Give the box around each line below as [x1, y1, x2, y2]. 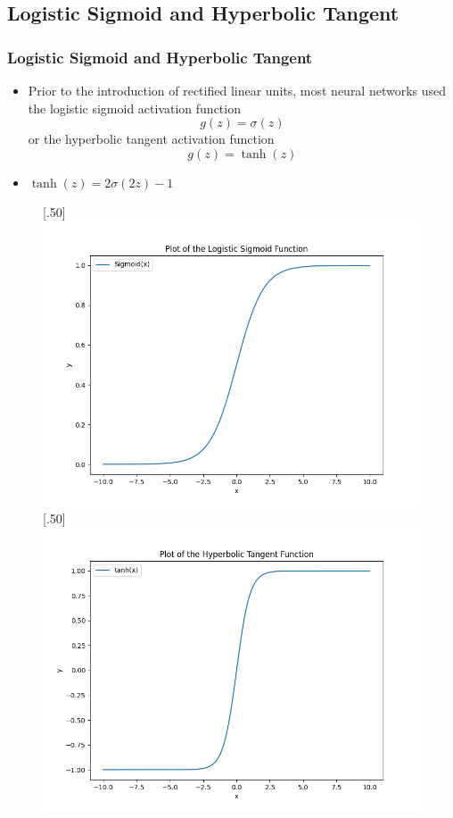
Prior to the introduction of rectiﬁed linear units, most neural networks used [28, 81, 447, 99]
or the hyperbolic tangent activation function [28, 129, 275, 148]
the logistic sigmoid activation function [28, 98, 241, 117]
